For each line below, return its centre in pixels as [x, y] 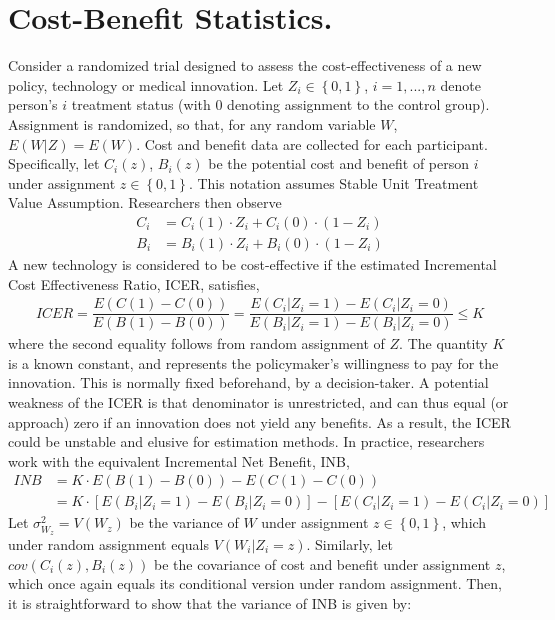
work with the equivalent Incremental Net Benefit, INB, [179, 460]
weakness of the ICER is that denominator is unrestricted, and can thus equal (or [258, 402]
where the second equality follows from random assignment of [196, 343]
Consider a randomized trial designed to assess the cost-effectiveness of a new [245, 65]
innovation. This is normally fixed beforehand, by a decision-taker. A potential [248, 382]
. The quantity [443, 343]
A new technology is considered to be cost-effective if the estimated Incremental [252, 263]
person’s [33, 104]
